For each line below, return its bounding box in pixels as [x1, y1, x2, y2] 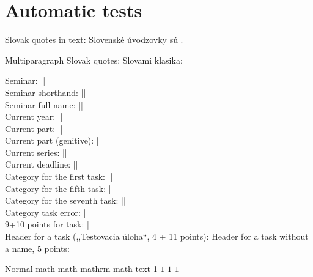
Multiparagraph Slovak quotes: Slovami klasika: [5, 53, 183, 66]
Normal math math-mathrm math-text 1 [5, 262, 158, 275]
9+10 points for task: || [5, 218, 92, 231]
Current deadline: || [5, 158, 78, 171]
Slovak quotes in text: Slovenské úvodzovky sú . [5, 33, 183, 46]
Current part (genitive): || [5, 134, 101, 147]
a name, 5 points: [5, 242, 70, 254]
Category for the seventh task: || [5, 194, 126, 207]
